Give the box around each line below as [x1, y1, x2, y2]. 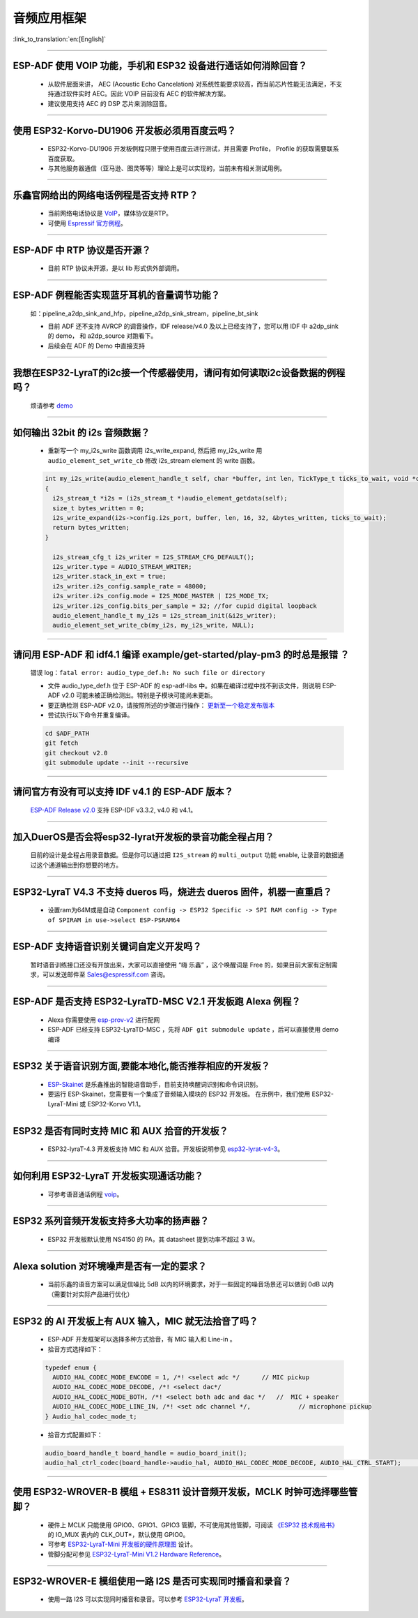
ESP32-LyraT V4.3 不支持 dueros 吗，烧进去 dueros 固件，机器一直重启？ [13, 886, 332, 898]
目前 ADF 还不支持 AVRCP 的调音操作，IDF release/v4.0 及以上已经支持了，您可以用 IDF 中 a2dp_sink [47, 322, 339, 330]
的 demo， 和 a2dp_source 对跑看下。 [47, 332, 157, 340]
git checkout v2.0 [45, 749, 108, 757]
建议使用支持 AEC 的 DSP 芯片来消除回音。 [47, 99, 171, 107]
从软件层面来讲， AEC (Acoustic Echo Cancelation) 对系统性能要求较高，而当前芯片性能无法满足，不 [47, 80, 336, 88]
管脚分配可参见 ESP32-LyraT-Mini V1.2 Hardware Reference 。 [47, 1550, 226, 1558]
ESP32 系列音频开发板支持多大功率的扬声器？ [13, 1215, 209, 1227]
